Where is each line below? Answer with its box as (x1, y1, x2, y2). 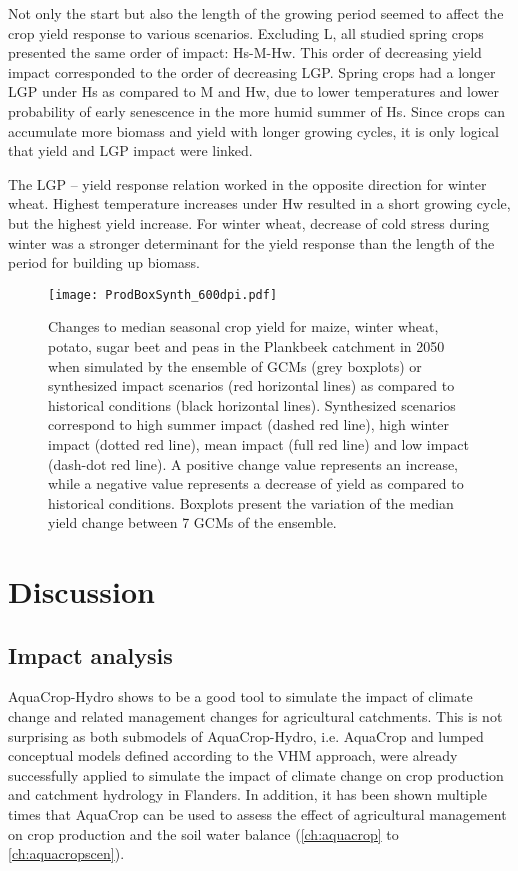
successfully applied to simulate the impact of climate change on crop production (8, 764, 504, 785)
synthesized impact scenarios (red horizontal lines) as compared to (48, 375, 455, 396)
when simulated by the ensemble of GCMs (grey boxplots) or (48, 355, 422, 376)
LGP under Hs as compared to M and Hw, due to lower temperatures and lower (8, 81, 499, 102)
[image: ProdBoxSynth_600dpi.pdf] (48, 287, 278, 302)
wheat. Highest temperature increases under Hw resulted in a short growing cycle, (8, 193, 511, 214)
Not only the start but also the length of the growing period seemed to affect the (8, 3, 504, 23)
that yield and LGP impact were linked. (8, 140, 253, 161)
